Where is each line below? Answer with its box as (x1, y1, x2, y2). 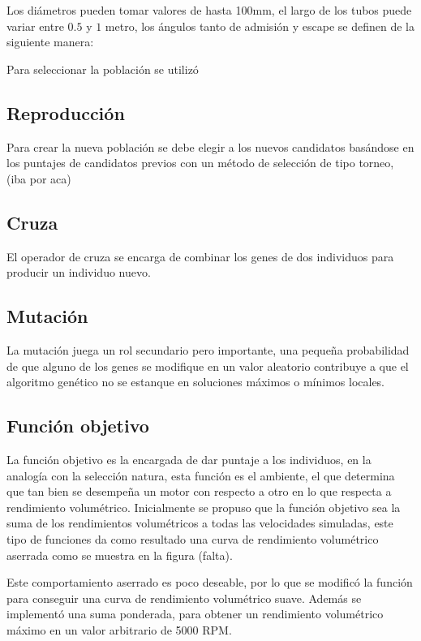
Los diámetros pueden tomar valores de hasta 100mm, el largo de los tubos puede (6, 2, 412, 18)
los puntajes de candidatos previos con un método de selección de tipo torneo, (6, 154, 394, 171)
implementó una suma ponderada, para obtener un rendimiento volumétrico (6, 605, 384, 622)
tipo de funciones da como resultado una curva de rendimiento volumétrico (6, 530, 379, 547)
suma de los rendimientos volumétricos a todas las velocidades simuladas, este (6, 514, 393, 531)
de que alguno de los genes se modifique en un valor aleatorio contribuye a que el (6, 357, 409, 374)
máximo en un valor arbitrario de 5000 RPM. (6, 621, 232, 638)
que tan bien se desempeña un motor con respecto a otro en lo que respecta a (6, 483, 392, 500)
